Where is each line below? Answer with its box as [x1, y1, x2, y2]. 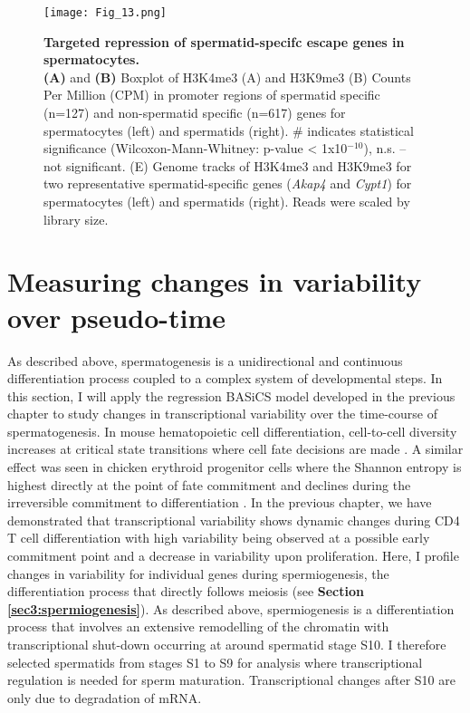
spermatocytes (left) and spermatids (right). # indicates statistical [43, 120, 414, 140]
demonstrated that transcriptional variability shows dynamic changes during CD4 [7, 510, 460, 529]
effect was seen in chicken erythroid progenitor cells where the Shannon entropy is [7, 458, 462, 477]
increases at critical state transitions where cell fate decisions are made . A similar [7, 439, 464, 458]
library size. [43, 209, 109, 228]
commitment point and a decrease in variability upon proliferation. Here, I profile [7, 546, 459, 565]
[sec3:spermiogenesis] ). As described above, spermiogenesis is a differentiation [7, 599, 455, 618]
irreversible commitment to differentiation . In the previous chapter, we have [7, 493, 432, 512]
